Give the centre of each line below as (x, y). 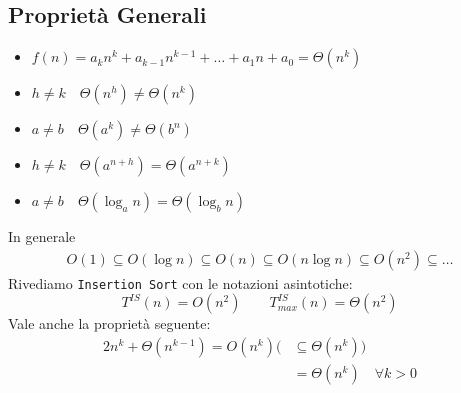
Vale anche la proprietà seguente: (109, 323)
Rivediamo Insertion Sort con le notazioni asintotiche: (180, 282)
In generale (42, 236)
